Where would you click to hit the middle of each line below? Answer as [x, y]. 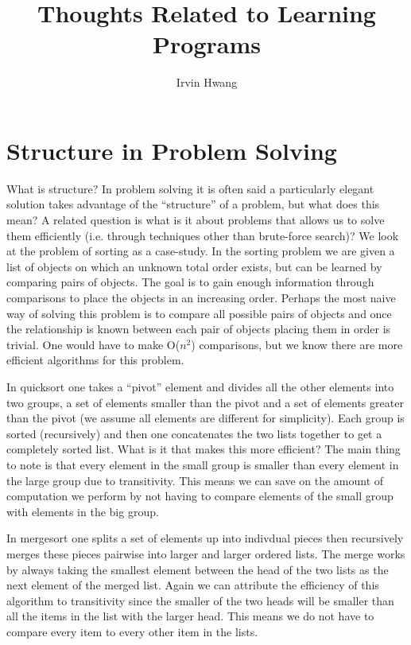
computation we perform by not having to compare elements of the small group [200, 496]
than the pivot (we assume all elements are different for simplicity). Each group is [205, 418]
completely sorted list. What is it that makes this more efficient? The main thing [204, 449]
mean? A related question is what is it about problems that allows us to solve [196, 220]
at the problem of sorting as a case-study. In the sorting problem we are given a [201, 251]
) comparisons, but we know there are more [297, 344]
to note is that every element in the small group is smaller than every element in [203, 464]
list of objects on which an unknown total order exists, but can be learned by [194, 266]
